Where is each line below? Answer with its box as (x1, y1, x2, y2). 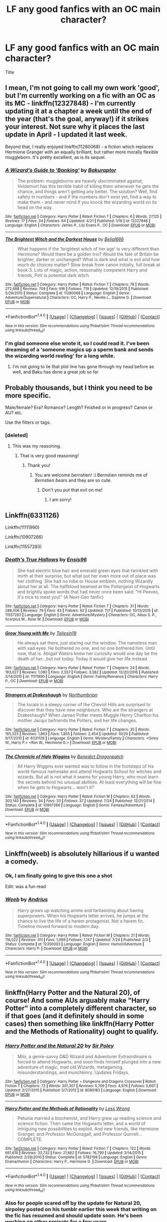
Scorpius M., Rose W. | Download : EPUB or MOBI (5, 616, 89, 621)
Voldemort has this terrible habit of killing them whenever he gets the (17, 183, 159, 189)
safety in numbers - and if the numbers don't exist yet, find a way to (17, 194, 157, 200)
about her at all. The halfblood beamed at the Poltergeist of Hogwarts (17, 583, 160, 589)
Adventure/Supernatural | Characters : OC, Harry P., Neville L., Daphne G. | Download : (5, 295, 152, 300)
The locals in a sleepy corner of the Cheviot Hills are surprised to (17, 701, 151, 707)
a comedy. (5, 857, 39, 866)
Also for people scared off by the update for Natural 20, (5, 1200, 142, 1207)
